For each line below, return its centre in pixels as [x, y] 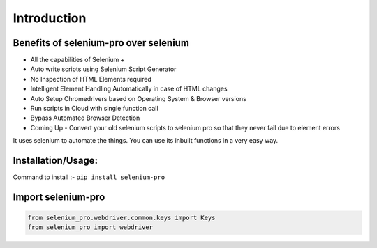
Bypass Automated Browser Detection [85, 118]
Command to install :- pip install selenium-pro [89, 177]
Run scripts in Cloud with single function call [94, 109]
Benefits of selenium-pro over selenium [101, 43]
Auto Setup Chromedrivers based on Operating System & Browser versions [139, 98]
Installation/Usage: [55, 161]
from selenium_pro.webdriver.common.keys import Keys [121, 218]
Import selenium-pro [59, 197]
